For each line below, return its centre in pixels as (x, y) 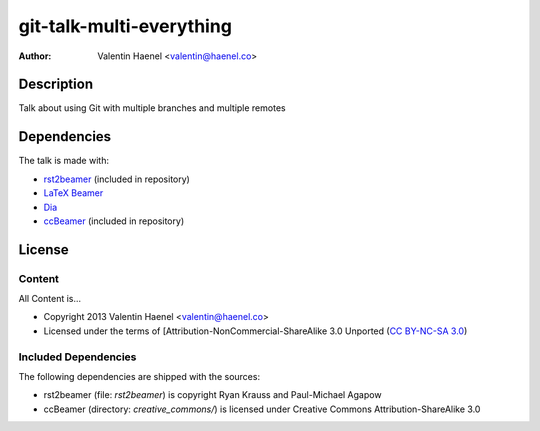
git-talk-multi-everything (125, 26)
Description (56, 84)
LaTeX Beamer (73, 193)
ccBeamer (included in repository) (114, 221)
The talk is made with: (64, 161)
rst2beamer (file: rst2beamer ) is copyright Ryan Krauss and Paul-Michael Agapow (212, 395)
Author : (35, 56)
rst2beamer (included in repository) (116, 179)
